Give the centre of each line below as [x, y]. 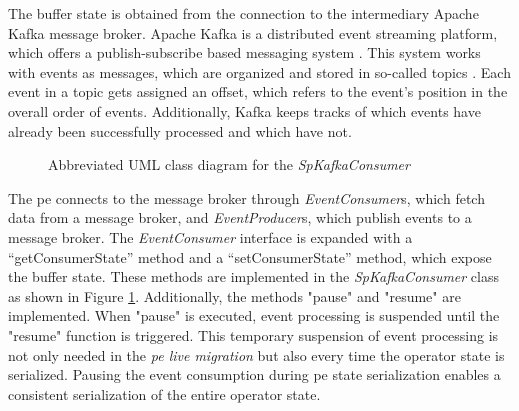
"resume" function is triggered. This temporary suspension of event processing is [253, 334]
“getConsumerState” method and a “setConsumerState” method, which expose [250, 256]
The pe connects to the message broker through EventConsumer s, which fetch [246, 197]
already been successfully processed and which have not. [180, 130]
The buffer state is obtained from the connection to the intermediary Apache [243, 13]
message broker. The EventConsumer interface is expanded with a [210, 236]
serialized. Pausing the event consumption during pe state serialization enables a [254, 374]
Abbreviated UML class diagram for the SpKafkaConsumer [229, 164]
